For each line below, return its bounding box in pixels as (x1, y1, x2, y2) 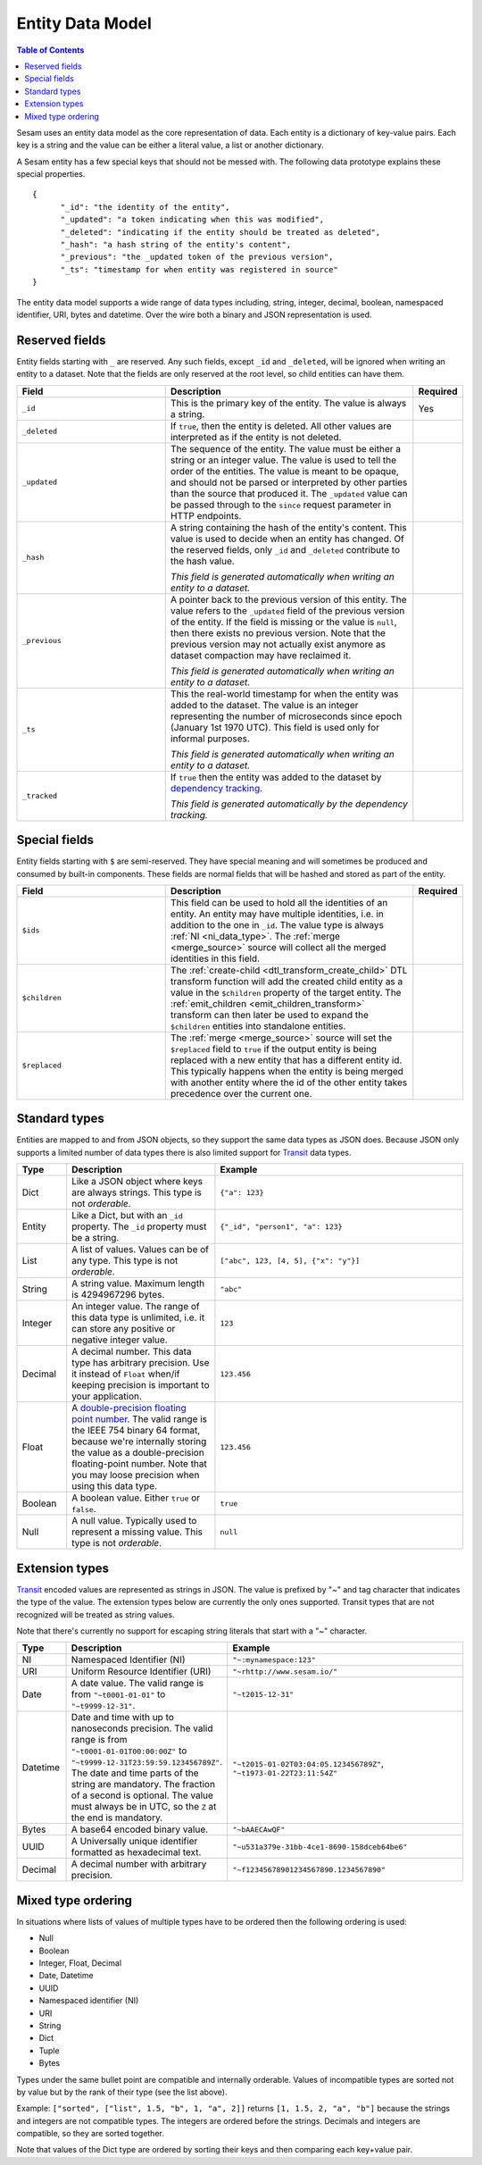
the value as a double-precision (71, 1447, 204, 1459)
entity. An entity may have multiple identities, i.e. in (170, 907, 384, 920)
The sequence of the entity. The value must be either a (170, 442, 402, 455)
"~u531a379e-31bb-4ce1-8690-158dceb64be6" (232, 1842, 408, 1852)
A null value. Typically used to (71, 1515, 197, 1527)
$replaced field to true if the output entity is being (170, 1042, 378, 1055)
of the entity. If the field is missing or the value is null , (170, 615, 397, 628)
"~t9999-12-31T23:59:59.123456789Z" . (71, 1756, 223, 1768)
